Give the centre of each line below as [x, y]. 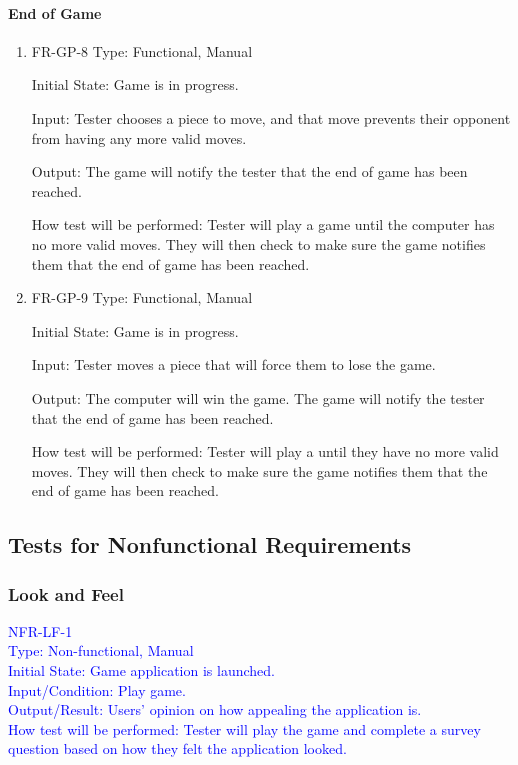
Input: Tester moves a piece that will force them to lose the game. [233, 364]
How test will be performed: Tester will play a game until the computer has [263, 224]
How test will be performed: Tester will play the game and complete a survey [244, 728]
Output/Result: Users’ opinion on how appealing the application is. [215, 709]
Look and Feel [66, 593]
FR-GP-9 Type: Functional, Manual [142, 297]
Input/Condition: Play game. [97, 689]
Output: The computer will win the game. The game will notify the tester [258, 397]
